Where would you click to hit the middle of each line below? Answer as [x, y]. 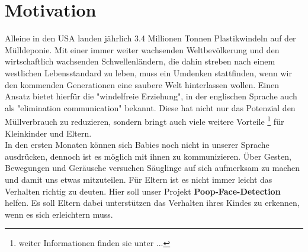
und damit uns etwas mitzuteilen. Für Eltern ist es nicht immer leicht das [139, 179]
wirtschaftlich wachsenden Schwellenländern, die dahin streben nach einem [140, 61]
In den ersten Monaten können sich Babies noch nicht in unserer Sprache [137, 145]
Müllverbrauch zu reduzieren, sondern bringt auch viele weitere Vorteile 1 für [145, 120]
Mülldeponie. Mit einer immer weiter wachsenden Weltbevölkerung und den [142, 49]
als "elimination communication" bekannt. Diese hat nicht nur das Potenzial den [150, 107]
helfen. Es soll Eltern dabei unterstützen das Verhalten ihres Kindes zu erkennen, [152, 203]
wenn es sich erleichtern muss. [59, 214]
